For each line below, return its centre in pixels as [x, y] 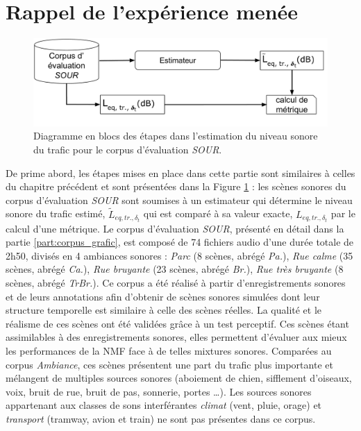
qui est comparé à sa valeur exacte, [218, 213]
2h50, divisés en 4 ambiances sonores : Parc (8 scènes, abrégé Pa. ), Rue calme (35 [179, 255]
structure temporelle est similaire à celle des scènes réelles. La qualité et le [164, 310]
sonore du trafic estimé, [56, 213]
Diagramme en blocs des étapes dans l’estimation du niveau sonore [176, 136]
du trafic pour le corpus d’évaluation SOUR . [128, 150]
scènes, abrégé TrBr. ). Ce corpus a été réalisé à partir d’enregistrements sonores [176, 283]
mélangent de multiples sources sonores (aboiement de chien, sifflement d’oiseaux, [179, 378]
